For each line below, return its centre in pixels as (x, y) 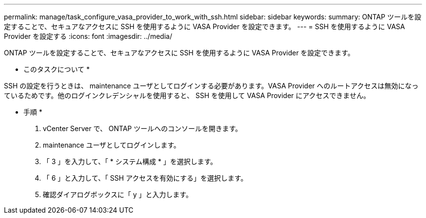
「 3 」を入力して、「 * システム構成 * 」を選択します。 (130, 161)
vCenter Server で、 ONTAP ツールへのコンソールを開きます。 (142, 128)
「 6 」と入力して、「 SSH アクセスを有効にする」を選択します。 (145, 178)
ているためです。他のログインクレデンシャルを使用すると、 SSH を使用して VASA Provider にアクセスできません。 (187, 95)
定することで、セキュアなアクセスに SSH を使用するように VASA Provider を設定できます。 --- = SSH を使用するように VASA (204, 26)
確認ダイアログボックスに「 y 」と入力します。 (118, 194)
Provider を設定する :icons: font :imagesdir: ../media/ (88, 36)
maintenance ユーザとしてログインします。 (112, 145)
